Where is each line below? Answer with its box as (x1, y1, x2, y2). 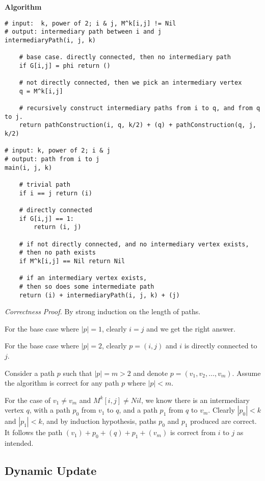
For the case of (5, 394, 51, 405)
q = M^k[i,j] (19, 87, 63, 95)
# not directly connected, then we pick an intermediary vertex (19, 79, 242, 87)
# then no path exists (19, 249, 96, 257)
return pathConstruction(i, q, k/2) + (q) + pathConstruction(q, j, (19, 121, 256, 129)
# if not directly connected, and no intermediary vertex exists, (19, 240, 249, 248)
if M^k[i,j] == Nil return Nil (19, 257, 125, 265)
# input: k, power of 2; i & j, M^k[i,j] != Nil (5, 19, 176, 27)
